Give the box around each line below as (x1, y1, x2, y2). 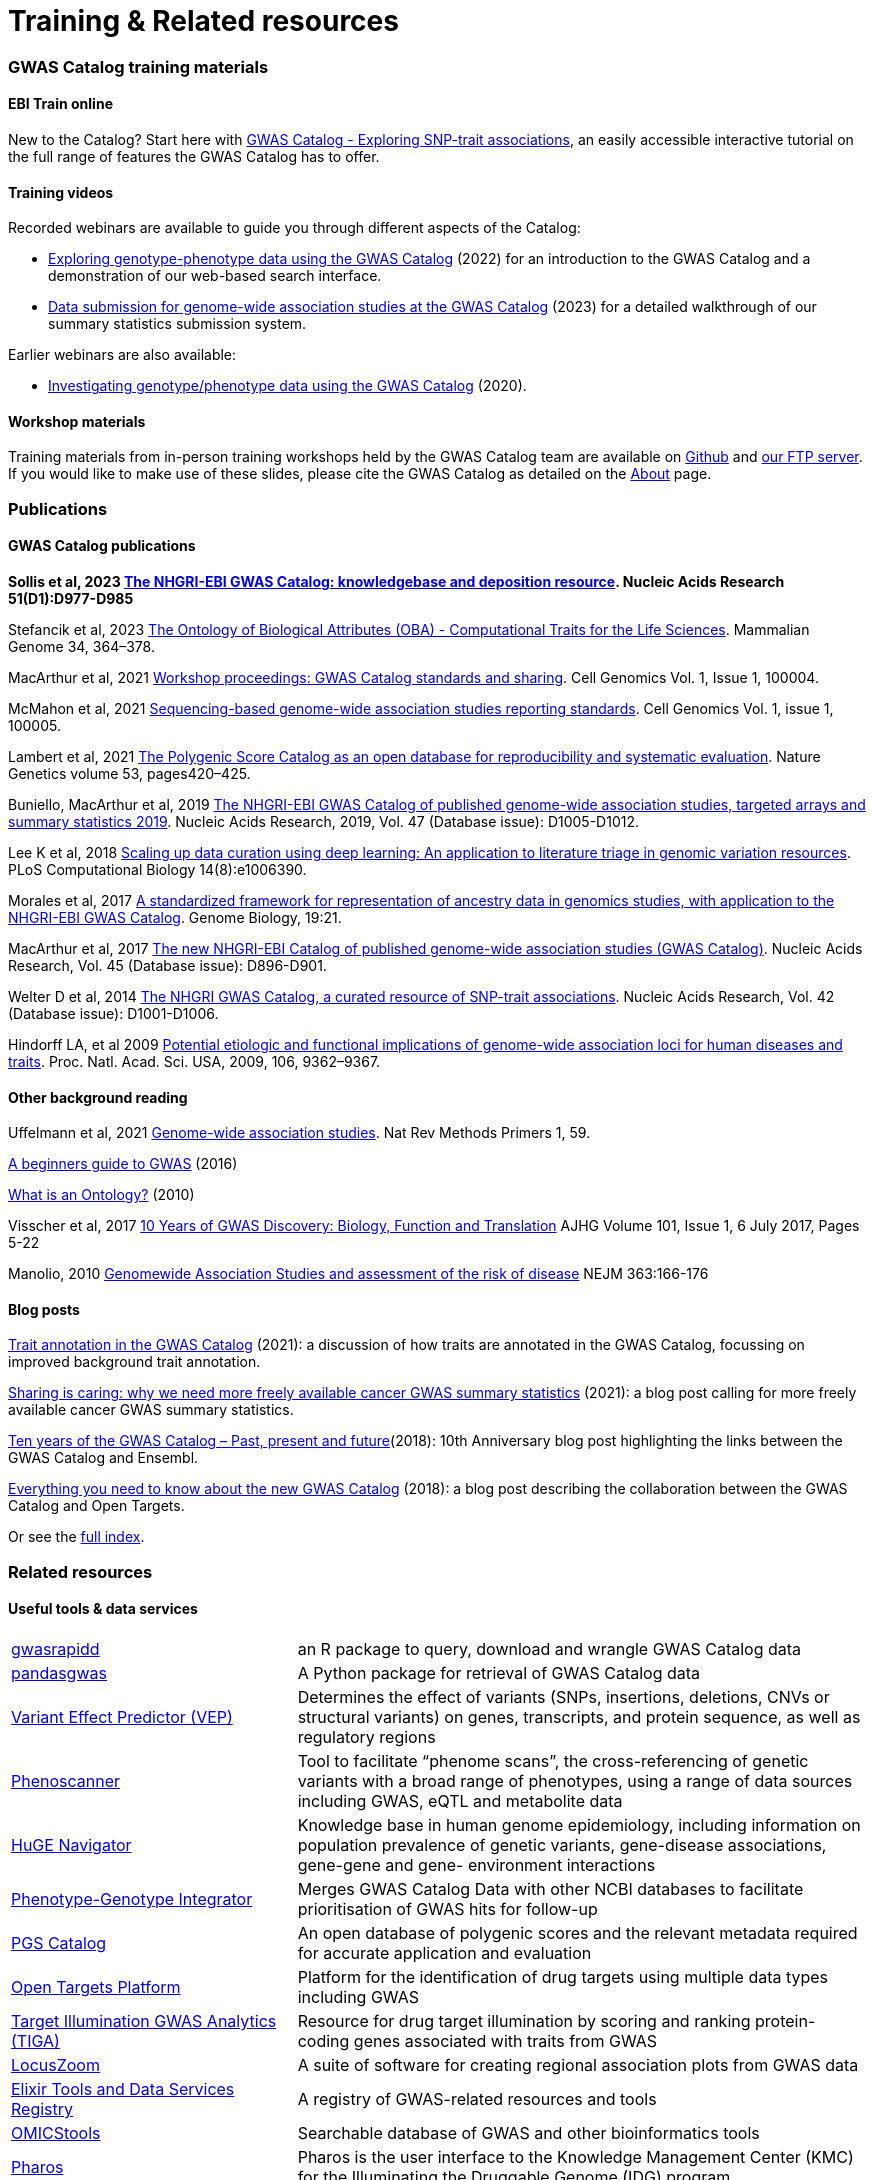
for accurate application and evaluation (297, 1943, 592, 1964)
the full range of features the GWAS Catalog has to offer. (8, 147, 380, 165)
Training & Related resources (8, 4, 399, 38)
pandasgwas (11, 1663, 107, 1684)
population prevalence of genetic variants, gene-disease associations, (297, 1835, 827, 1856)
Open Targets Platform (11, 1977, 181, 1998)
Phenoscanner (11, 1771, 121, 1792)
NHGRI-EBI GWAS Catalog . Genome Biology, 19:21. (8, 909, 342, 926)
